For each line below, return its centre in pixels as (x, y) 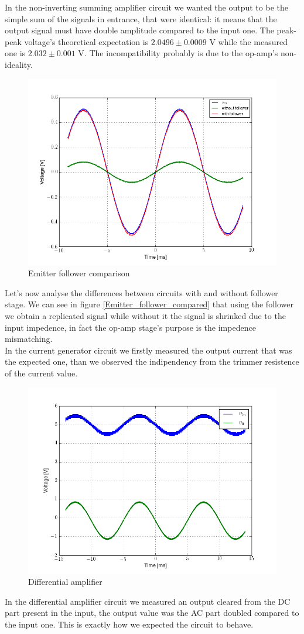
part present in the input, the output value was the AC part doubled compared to (152, 613)
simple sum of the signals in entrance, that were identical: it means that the (141, 18)
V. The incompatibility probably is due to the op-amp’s (178, 53)
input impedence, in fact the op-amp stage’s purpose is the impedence (130, 327)
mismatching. (29, 339)
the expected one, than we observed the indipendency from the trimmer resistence (152, 361)
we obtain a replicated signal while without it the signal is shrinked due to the (145, 315)
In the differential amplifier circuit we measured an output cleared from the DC (148, 601)
